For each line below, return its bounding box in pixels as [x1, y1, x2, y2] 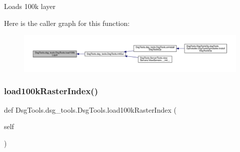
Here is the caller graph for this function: [4, 17, 130, 28]
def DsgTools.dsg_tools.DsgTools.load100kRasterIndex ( [4, 104, 176, 115]
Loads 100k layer [4, 1, 55, 11]
